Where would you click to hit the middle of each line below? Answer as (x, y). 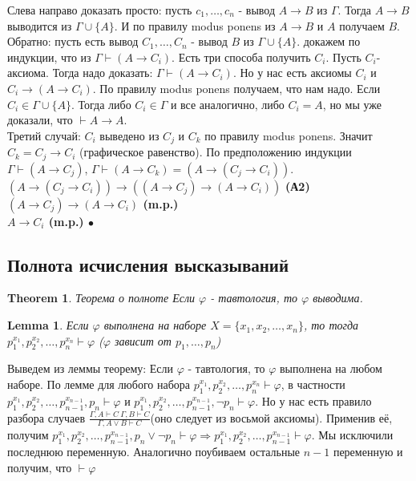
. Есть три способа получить (241, 57)
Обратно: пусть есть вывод (73, 41)
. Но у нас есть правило (313, 400)
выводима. (338, 298)
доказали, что (40, 120)
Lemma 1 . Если (48, 325)
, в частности (313, 384)
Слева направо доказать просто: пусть (100, 10)
